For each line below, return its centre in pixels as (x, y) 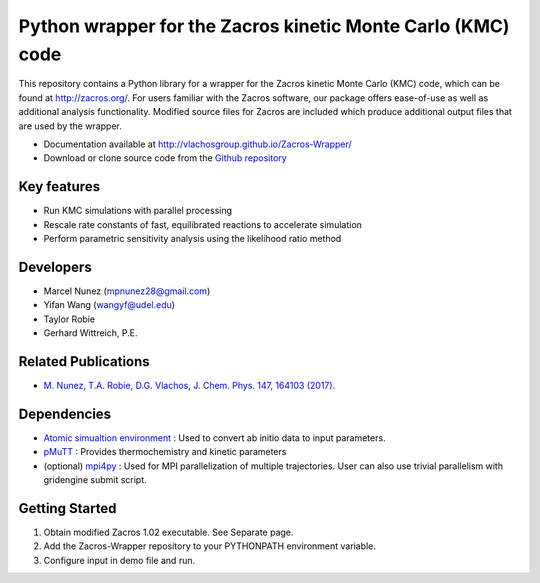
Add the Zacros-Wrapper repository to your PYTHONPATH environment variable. (210, 546)
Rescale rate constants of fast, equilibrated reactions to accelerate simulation (202, 224)
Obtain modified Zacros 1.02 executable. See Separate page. (168, 532)
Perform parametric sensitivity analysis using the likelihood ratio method (192, 238)
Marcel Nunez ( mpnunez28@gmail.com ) (127, 291)
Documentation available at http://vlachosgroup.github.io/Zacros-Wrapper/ (197, 144)
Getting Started (67, 508)
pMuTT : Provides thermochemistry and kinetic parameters (165, 452)
